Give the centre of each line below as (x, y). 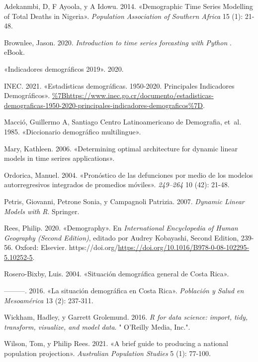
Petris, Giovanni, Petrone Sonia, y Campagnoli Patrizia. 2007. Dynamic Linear (124, 201)
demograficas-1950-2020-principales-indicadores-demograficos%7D (104, 105)
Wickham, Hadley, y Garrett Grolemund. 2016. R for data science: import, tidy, (126, 317)
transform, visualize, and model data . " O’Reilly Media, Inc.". (97, 326)
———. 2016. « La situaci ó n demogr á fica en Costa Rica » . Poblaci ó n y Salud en (124, 291)
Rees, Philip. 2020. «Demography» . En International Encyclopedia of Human (121, 228)
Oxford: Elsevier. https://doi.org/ (67, 247)
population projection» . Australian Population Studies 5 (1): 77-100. (107, 353)
